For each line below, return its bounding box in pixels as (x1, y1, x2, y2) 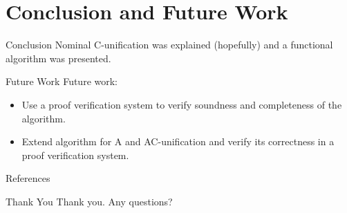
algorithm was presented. (6, 50, 111, 65)
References (6, 171, 50, 185)
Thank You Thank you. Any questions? (6, 194, 173, 208)
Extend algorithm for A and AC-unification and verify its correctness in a (21, 134, 335, 149)
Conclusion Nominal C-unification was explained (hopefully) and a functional (6, 37, 333, 52)
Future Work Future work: (6, 74, 118, 89)
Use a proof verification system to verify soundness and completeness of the (21, 97, 342, 111)
